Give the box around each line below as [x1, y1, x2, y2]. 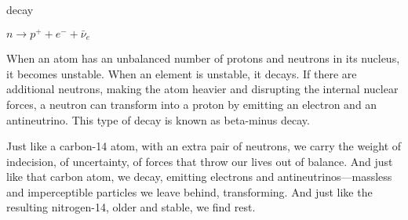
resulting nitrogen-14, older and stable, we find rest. [6, 199, 256, 215]
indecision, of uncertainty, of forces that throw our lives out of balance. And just [6, 153, 393, 169]
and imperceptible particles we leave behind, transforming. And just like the [6, 183, 373, 200]
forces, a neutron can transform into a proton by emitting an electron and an [6, 96, 377, 112]
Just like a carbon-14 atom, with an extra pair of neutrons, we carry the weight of [6, 138, 402, 154]
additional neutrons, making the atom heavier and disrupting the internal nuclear [6, 81, 399, 97]
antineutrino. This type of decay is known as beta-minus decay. [6, 111, 310, 128]
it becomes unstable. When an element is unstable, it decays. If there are [6, 65, 357, 81]
